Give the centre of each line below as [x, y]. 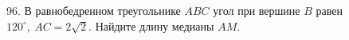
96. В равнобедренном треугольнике [94, 10]
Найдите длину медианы [155, 25]
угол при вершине [257, 10]
